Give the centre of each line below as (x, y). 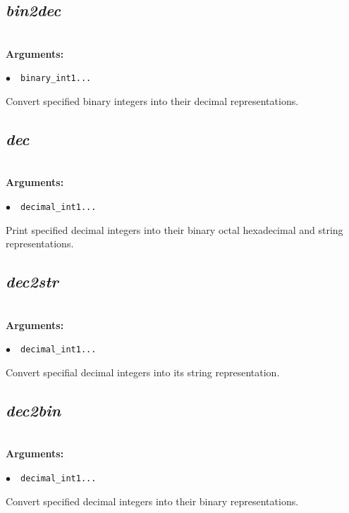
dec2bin (33, 410)
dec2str (32, 282)
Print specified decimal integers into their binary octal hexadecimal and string (174, 229)
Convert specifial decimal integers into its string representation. (143, 372)
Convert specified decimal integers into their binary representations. (152, 501)
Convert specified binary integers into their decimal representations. (152, 101)
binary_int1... (56, 79)
